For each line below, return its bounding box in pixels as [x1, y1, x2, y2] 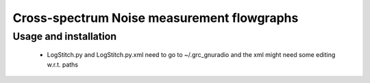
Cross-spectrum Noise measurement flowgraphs [12, 10, 299, 25]
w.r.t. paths [47, 60, 79, 69]
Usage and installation [12, 30, 117, 43]
